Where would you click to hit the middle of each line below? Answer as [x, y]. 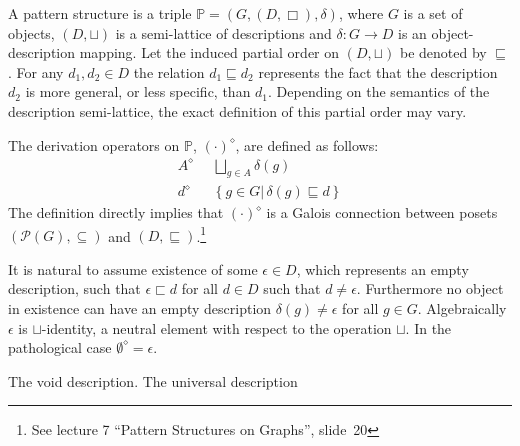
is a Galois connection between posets [382, 212]
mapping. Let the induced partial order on [209, 52]
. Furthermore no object [430, 288]
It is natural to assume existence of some [133, 268]
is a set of [433, 13]
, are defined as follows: [307, 144]
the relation [169, 71]
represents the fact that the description [378, 71]
